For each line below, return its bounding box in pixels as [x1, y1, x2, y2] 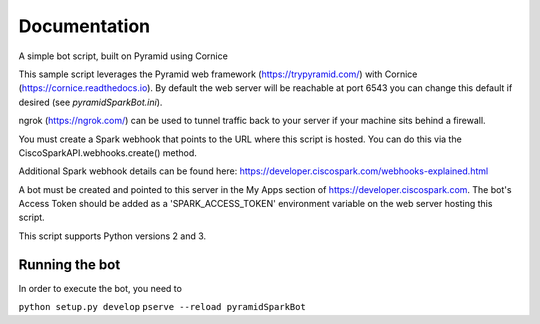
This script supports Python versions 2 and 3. [18, 230, 207, 242]
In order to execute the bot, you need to [18, 282, 182, 294]
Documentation [18, 15, 151, 37]
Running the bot [18, 256, 121, 273]
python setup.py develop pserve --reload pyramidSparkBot [18, 301, 307, 313]
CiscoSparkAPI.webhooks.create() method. [18, 146, 197, 159]
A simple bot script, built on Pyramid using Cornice [18, 50, 229, 62]
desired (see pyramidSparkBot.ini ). [18, 96, 163, 108]
